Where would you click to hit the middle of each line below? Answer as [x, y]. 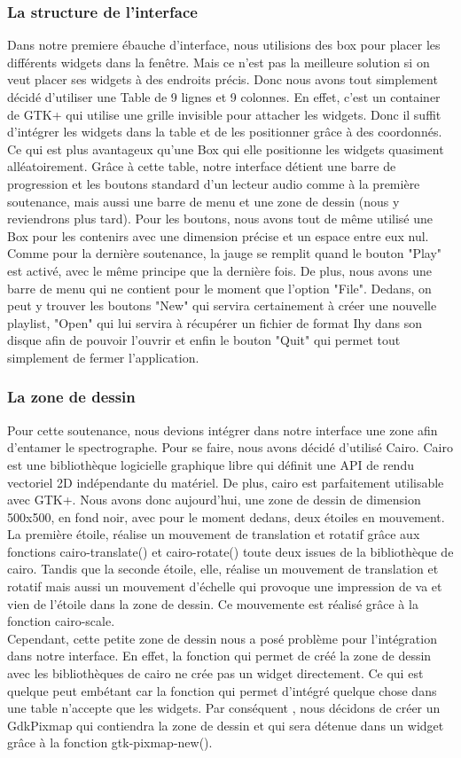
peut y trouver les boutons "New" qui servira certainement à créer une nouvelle [222, 305]
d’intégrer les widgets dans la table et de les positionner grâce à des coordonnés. [225, 132]
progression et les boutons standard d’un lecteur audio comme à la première [214, 183]
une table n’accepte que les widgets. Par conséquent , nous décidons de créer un [224, 708]
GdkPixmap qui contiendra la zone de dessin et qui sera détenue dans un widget [226, 725]
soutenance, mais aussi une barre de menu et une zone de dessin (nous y [203, 201]
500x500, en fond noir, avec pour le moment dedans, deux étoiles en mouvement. [226, 516]
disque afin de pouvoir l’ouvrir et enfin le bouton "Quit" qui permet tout [204, 340]
